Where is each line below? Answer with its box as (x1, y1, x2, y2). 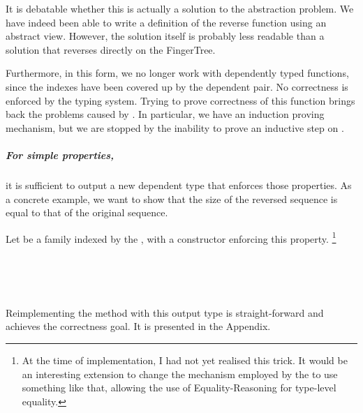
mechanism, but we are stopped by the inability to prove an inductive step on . (6, 120, 344, 135)
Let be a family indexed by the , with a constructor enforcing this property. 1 (6, 229, 336, 246)
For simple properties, (6, 147, 114, 162)
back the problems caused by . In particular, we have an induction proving (6, 107, 325, 121)
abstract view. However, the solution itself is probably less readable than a (6, 29, 325, 43)
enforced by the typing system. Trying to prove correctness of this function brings (6, 93, 355, 107)
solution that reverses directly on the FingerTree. (6, 42, 216, 57)
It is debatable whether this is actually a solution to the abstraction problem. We (6, 1, 354, 15)
